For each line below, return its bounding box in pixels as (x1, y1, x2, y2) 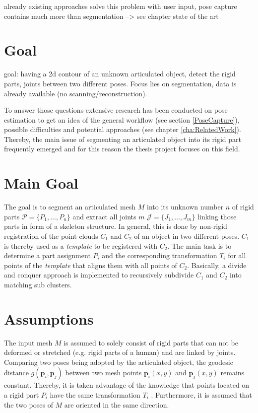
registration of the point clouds (4, 230, 98, 241)
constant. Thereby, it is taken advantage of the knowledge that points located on (4, 380, 250, 390)
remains (220, 367, 245, 378)
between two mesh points (65, 367, 142, 378)
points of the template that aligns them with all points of (4, 260, 177, 270)
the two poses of (4, 399, 53, 410)
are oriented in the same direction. (64, 399, 169, 410)
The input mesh (4, 337, 53, 347)
